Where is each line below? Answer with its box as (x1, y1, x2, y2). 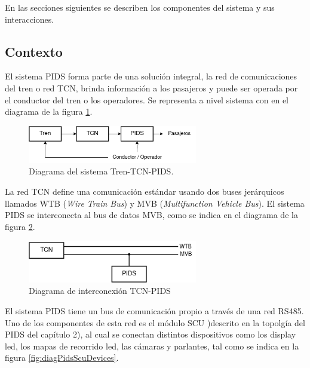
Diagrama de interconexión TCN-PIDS (29, 284, 171, 297)
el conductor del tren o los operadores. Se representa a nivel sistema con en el (5, 93, 289, 106)
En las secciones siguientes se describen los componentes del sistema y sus (5, 1, 275, 13)
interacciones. (5, 13, 54, 25)
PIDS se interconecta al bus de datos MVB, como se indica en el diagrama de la (5, 208, 298, 221)
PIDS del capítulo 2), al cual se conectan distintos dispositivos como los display (5, 328, 296, 341)
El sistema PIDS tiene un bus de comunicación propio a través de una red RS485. (5, 305, 304, 317)
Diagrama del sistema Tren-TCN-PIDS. (29, 165, 174, 177)
